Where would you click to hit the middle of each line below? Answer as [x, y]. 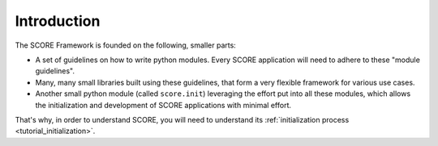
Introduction [58, 21]
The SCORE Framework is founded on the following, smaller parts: [126, 45]
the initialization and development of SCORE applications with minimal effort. [163, 105]
